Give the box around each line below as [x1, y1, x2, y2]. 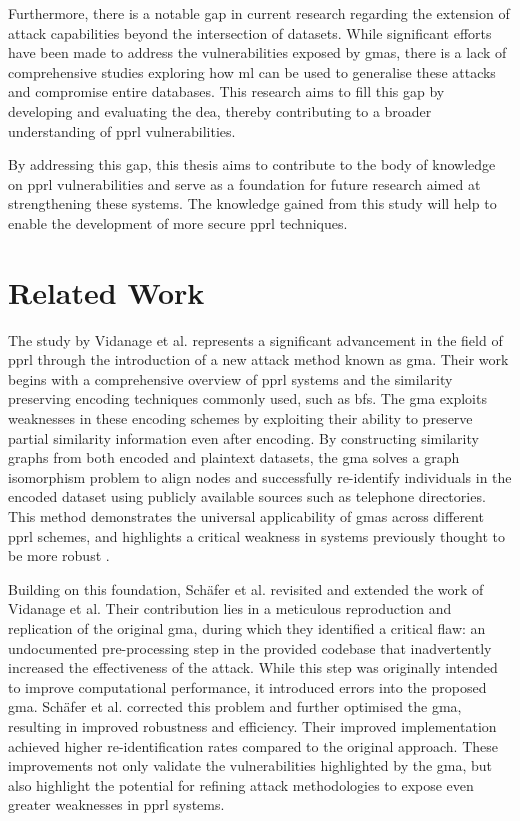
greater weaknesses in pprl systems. [8, 794, 225, 815]
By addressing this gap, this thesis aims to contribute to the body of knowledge [8, 154, 496, 175]
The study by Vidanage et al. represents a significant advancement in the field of [8, 329, 503, 350]
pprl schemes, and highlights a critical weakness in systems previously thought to [8, 525, 506, 546]
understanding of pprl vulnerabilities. [8, 120, 236, 141]
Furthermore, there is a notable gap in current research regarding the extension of [8, 3, 510, 23]
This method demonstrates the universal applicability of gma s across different [8, 506, 484, 526]
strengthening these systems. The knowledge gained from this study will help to [8, 193, 497, 214]
